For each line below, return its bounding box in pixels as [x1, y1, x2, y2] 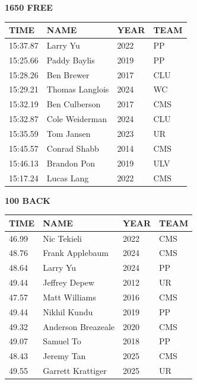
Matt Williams [43, 290, 96, 303]
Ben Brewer [46, 68, 90, 81]
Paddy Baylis [46, 53, 95, 66]
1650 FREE [5, 1, 53, 13]
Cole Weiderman [46, 113, 107, 125]
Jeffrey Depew [43, 276, 94, 289]
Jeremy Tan [43, 350, 86, 362]
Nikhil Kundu [43, 305, 93, 318]
